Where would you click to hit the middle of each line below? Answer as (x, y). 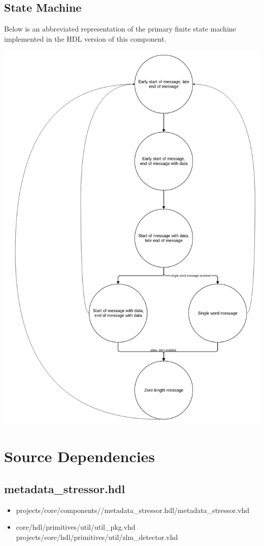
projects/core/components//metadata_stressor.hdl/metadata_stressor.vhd (133, 510)
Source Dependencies (80, 456)
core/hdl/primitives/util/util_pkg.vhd (76, 527)
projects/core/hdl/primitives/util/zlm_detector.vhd (97, 537)
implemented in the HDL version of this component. (85, 38)
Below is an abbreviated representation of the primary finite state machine (120, 29)
